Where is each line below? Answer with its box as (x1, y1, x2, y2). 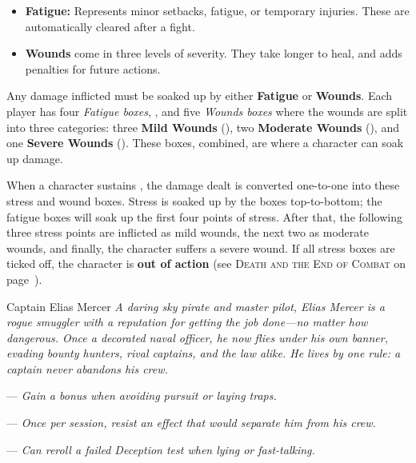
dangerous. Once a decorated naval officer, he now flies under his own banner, (6, 329, 388, 345)
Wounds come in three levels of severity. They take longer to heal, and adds (25, 45, 402, 62)
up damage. (6, 150, 63, 166)
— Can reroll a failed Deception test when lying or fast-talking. (6, 441, 315, 457)
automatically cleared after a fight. (25, 18, 195, 34)
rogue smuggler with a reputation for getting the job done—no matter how (6, 313, 368, 330)
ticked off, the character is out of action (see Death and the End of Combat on (6, 255, 406, 272)
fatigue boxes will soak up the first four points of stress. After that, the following (6, 208, 402, 225)
